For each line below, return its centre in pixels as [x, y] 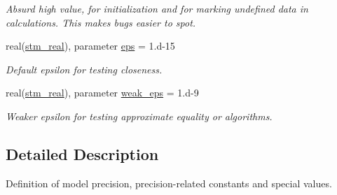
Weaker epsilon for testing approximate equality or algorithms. [139, 116]
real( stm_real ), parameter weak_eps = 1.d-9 [102, 93]
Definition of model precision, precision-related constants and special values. [169, 183]
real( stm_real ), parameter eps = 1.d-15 [90, 46]
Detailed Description [82, 153]
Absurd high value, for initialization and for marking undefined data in [157, 8]
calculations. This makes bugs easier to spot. [101, 22]
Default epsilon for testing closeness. [84, 69]
